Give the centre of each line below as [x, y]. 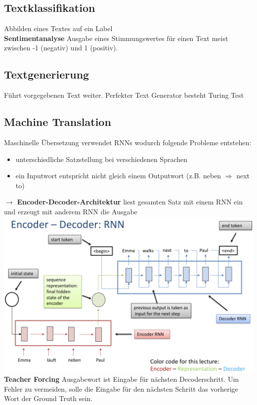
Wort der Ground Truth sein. [48, 398]
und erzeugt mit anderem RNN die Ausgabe [71, 211]
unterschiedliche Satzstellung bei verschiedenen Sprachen [102, 159]
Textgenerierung [47, 74]
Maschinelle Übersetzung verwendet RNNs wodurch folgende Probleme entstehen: [128, 142]
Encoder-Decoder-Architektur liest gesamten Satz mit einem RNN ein [130, 202]
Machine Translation [58, 122]
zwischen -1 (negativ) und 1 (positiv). [61, 48]
